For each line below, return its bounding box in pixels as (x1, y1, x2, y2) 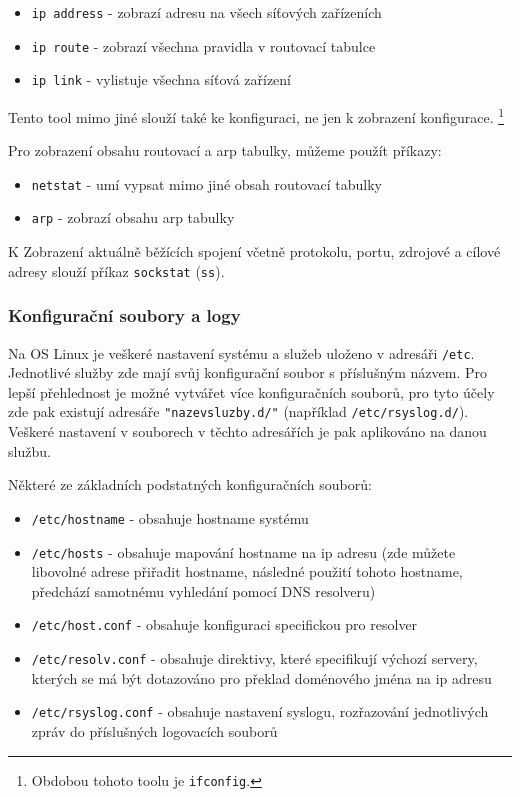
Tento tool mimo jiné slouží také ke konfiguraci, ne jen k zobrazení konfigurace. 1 (8, 103, 505, 127)
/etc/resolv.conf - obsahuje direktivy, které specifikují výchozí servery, (31, 648, 478, 669)
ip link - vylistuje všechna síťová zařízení (31, 69, 291, 90)
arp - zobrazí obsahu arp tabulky (31, 207, 235, 228)
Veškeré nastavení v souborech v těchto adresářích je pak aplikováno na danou (8, 421, 487, 442)
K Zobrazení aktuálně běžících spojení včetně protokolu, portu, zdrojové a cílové (8, 241, 501, 262)
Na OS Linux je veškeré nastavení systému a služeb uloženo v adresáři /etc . (8, 342, 475, 363)
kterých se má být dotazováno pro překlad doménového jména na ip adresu (31, 667, 492, 688)
